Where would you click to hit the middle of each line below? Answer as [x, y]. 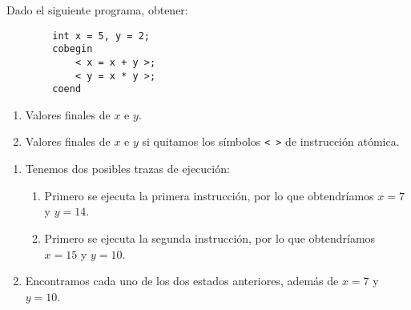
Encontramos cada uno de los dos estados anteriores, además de [182, 281]
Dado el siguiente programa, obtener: [97, 10]
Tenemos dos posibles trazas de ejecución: [127, 169]
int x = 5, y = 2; [101, 36]
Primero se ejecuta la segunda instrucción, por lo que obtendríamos [210, 238]
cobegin [73, 49]
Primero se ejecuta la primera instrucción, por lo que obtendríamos [209, 195]
